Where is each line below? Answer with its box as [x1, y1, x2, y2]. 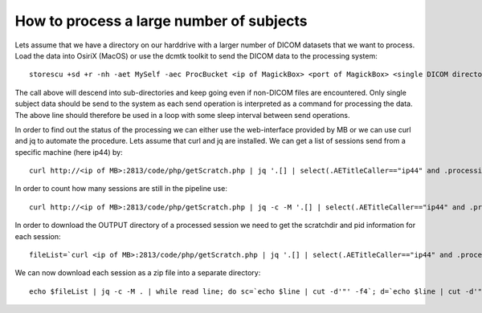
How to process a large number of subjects [14, 12, 308, 30]
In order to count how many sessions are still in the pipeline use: [14, 184, 228, 193]
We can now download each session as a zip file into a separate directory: [14, 268, 261, 278]
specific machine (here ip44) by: [14, 147, 124, 156]
